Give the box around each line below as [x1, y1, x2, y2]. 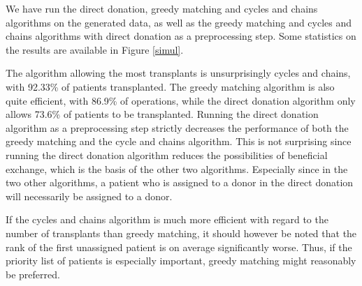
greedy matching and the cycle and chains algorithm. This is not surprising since [6, 134, 352, 149]
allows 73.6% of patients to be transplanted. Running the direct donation [6, 107, 319, 121]
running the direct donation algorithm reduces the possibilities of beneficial [6, 147, 328, 162]
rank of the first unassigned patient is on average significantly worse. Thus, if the [6, 239, 352, 254]
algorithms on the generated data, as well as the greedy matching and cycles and [6, 15, 352, 29]
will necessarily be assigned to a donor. [6, 188, 173, 203]
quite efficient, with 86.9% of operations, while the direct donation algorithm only [6, 93, 356, 107]
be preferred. [6, 266, 60, 281]
